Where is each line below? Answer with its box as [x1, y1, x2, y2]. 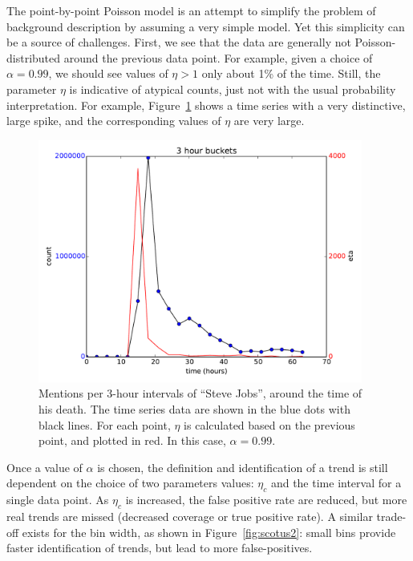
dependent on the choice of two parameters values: [6, 474, 254, 491]
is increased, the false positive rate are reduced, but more [125, 491, 407, 508]
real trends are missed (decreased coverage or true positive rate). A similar [6, 508, 373, 524]
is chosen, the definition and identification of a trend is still [97, 458, 388, 475]
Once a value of [6, 458, 83, 475]
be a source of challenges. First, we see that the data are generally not [6, 34, 351, 50]
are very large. [233, 112, 305, 129]
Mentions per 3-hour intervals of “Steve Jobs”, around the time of [38, 385, 362, 402]
